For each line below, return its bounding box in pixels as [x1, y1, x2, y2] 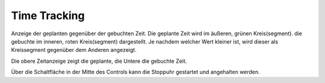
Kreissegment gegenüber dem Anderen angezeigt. [11, 47, 137, 54]
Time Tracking [11, 9, 85, 22]
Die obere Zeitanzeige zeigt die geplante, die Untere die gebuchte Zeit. [11, 57, 187, 64]
